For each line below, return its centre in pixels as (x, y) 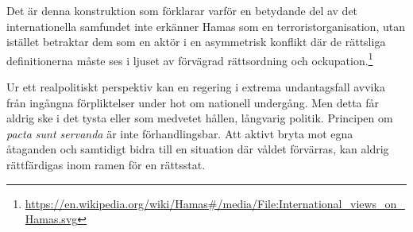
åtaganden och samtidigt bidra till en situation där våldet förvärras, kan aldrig (198, 149)
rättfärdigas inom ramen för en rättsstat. (106, 164)
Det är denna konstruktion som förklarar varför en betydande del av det (182, 10)
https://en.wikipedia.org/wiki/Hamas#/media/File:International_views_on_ (215, 203)
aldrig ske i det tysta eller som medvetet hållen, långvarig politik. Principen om (200, 118)
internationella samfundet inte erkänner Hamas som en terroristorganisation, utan (206, 26)
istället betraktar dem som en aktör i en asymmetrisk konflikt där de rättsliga (196, 42)
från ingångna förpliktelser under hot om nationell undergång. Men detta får (193, 102)
